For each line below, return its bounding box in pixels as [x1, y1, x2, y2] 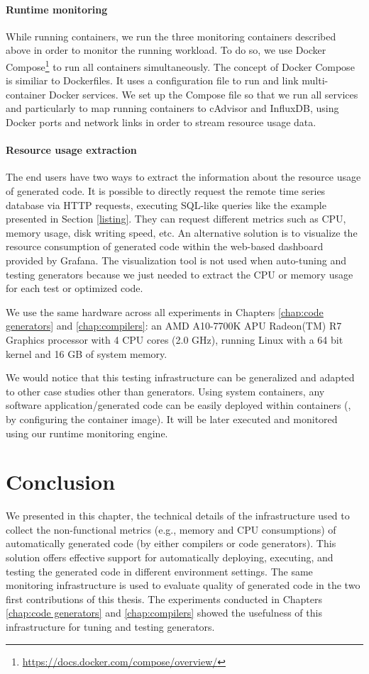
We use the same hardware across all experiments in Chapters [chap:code [6, 304, 324, 319]
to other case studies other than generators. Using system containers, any [6, 383, 325, 398]
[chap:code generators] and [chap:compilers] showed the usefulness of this [6, 605, 322, 620]
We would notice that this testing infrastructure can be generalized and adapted [6, 370, 355, 385]
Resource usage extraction [6, 142, 137, 157]
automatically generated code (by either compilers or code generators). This [6, 536, 336, 551]
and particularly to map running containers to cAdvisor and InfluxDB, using [6, 101, 339, 116]
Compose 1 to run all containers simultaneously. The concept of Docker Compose [6, 57, 355, 74]
